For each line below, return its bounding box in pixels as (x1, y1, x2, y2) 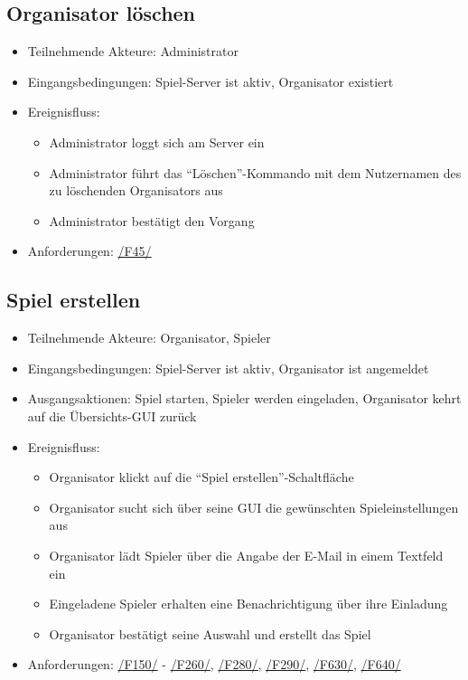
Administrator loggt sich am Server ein (49, 132, 265, 151)
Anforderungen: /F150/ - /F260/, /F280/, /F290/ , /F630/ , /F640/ (27, 655, 401, 674)
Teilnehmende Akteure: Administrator (27, 42, 239, 61)
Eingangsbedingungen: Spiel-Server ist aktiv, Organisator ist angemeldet (27, 358, 429, 377)
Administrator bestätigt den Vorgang (49, 211, 255, 230)
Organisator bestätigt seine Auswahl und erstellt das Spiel (49, 624, 371, 643)
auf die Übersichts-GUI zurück (27, 406, 197, 425)
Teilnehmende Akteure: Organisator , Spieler (27, 328, 271, 347)
